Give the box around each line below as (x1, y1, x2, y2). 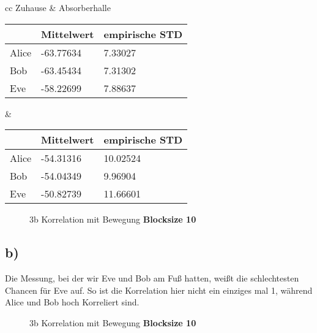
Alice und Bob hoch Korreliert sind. (5, 296, 140, 308)
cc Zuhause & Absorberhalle (5, 1, 111, 13)
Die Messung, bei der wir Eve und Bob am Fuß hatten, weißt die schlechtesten (5, 271, 299, 284)
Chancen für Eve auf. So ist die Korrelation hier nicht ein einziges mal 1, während (5, 283, 313, 296)
